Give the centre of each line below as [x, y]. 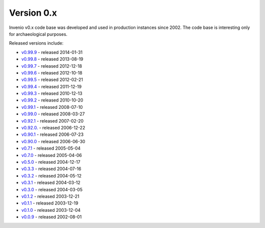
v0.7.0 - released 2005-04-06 [52, 155]
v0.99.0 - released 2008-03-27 [53, 114]
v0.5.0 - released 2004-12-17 [51, 162]
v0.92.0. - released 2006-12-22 [53, 128]
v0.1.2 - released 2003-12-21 [50, 196]
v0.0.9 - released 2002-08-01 [52, 217]
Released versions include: [36, 43]
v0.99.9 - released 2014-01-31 [52, 52]
